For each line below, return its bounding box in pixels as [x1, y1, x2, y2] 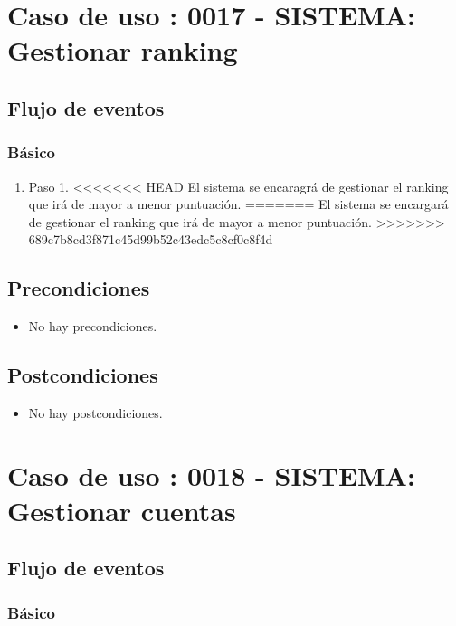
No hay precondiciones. [28, 317, 157, 336]
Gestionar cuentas [7, 491, 236, 528]
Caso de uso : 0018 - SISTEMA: [7, 456, 415, 493]
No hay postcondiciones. [28, 403, 163, 422]
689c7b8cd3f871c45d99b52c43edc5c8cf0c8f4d [28, 230, 273, 249]
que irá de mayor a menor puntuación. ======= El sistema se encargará [28, 194, 449, 213]
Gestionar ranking [7, 32, 238, 69]
